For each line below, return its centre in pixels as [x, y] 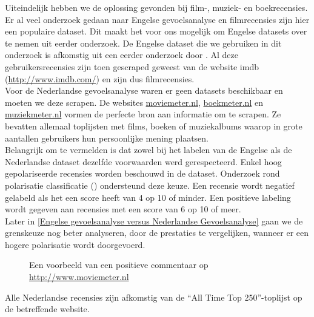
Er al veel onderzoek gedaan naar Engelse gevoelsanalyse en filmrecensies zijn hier [157, 19]
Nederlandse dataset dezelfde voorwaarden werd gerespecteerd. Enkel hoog [143, 161]
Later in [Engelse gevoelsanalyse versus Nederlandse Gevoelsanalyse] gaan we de [154, 221]
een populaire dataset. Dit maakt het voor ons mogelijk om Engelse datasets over [156, 31]
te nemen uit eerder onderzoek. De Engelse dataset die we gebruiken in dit [143, 43]
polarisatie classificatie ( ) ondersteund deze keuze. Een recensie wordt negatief [150, 185]
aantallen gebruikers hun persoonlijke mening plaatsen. [107, 138]
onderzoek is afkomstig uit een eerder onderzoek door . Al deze [122, 55]
